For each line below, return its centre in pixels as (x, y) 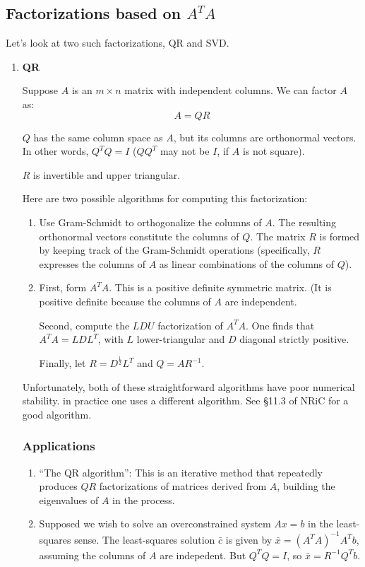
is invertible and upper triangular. (107, 174)
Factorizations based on (94, 13)
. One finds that (280, 325)
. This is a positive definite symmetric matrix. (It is (220, 287)
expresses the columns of (92, 263)
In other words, (55, 151)
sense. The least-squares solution (145, 539)
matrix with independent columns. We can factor (231, 90)
